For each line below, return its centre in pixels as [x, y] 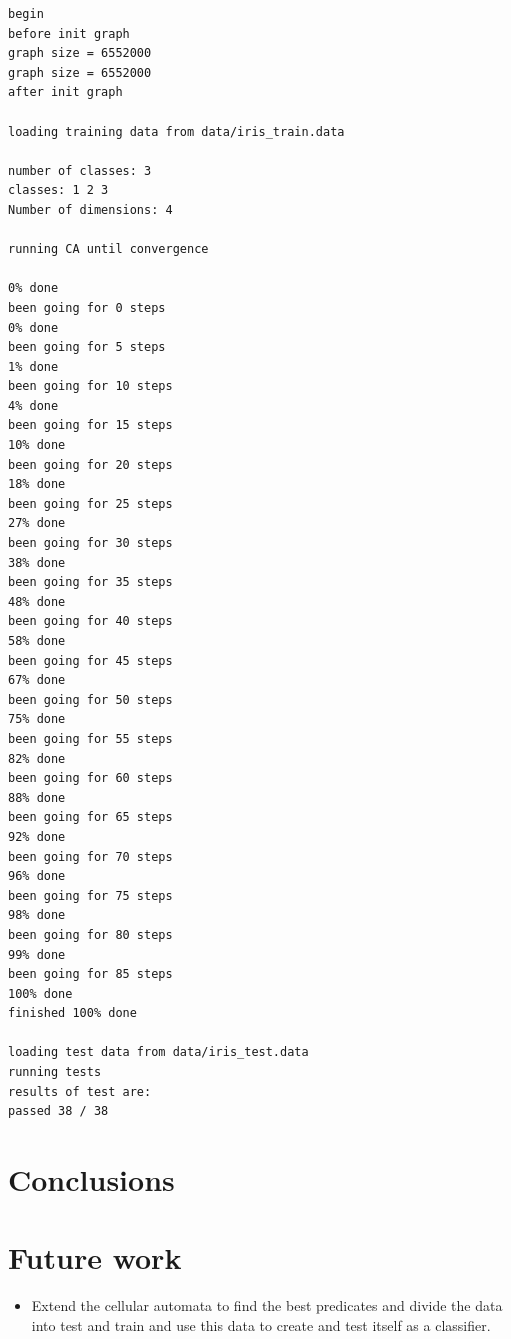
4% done [33, 405]
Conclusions [91, 1179]
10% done [37, 445]
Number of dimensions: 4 [90, 209]
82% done [37, 758]
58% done [37, 641]
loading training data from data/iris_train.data [176, 131]
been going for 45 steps [90, 660]
